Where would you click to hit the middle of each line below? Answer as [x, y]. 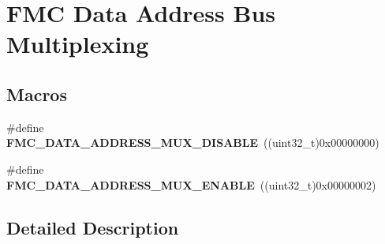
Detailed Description [93, 227]
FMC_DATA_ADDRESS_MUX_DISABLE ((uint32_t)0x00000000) [193, 143]
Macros [37, 94]
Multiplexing [78, 44]
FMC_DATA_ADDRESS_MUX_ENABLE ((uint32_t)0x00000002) [191, 184]
